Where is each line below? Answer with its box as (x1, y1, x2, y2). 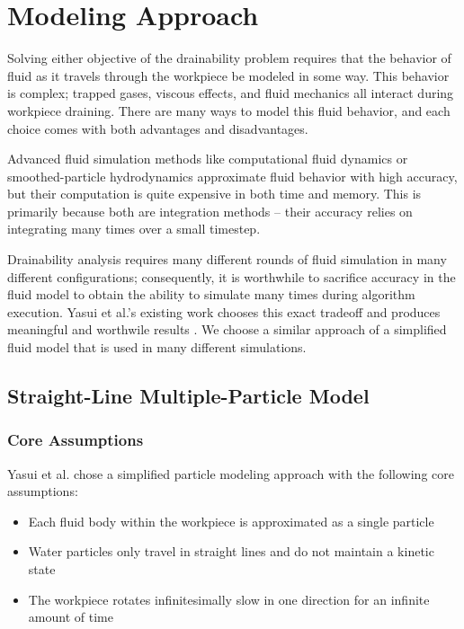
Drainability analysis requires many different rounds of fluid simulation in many (7, 250, 447, 269)
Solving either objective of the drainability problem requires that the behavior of (7, 49, 451, 67)
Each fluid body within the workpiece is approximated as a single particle (28, 511, 434, 530)
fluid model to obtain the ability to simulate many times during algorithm (7, 285, 415, 304)
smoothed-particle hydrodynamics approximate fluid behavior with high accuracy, (7, 166, 458, 185)
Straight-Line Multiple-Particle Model (7, 382, 370, 410)
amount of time (28, 607, 113, 626)
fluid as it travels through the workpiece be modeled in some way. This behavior (7, 66, 450, 84)
